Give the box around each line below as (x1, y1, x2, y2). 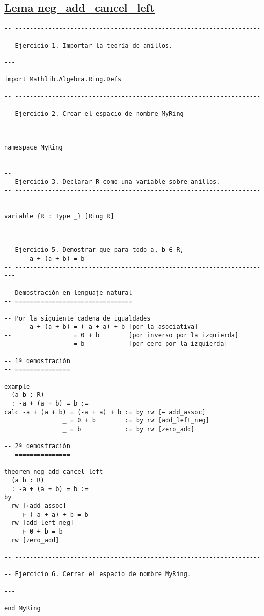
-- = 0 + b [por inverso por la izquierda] (4, 331, 239, 339)
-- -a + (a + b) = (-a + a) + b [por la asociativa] (4, 323, 199, 331)
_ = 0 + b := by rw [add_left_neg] (62, 417, 209, 424)
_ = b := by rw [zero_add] (62, 426, 195, 433)
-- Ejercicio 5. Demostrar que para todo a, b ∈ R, (4, 246, 184, 254)
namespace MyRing (4, 144, 63, 152)
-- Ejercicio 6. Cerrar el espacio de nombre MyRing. (4, 570, 191, 578)
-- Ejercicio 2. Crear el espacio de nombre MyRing (4, 110, 184, 117)
